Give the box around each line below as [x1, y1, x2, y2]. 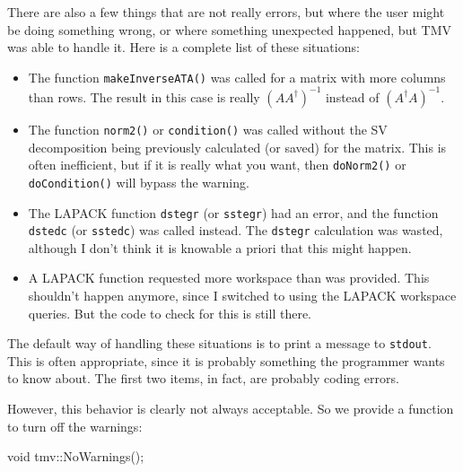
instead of [325, 87, 380, 106]
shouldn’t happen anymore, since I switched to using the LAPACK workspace [28, 286, 457, 304]
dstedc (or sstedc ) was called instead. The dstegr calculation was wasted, [28, 221, 443, 240]
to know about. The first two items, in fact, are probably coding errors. [7, 369, 399, 388]
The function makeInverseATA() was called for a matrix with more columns [28, 67, 446, 86]
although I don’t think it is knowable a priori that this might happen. [28, 238, 412, 257]
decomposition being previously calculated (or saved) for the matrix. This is [28, 137, 447, 156]
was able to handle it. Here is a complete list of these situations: [7, 38, 360, 57]
